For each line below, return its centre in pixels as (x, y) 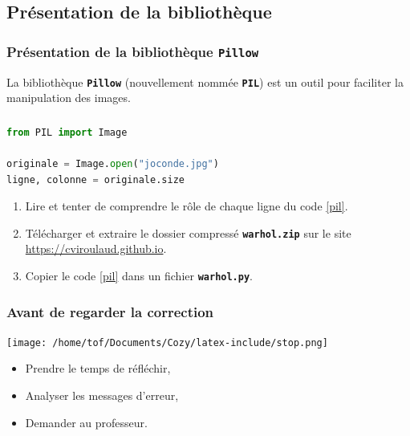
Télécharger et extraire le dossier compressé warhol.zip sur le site (188, 232)
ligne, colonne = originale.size (95, 179)
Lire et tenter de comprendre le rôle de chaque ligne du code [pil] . (187, 206)
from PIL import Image (67, 132)
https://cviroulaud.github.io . (96, 249)
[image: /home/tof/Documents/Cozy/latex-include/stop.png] (167, 342)
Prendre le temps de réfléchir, (98, 368)
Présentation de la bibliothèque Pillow (133, 51)
